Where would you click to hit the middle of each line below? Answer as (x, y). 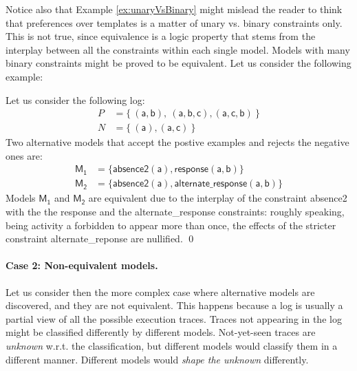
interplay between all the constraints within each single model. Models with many (178, 49)
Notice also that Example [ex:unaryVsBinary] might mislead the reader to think (174, 9)
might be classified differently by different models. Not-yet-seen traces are (161, 332)
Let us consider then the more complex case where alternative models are (160, 291)
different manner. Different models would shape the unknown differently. (157, 359)
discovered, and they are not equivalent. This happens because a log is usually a (174, 305)
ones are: (24, 155)
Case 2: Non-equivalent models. (82, 265)
